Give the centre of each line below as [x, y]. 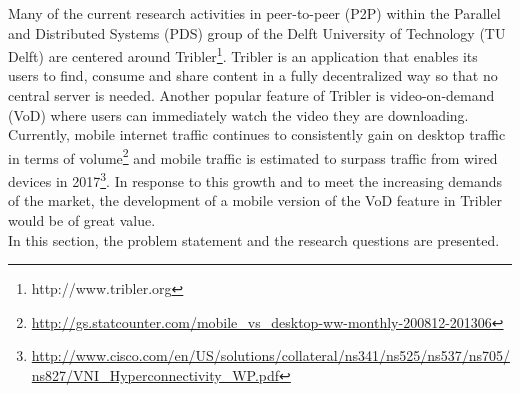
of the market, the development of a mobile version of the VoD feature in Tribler [255, 200]
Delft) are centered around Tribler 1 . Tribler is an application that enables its [243, 54]
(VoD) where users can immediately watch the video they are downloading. [238, 114]
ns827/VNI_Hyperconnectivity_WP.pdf [155, 374]
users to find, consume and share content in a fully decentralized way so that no [253, 75]
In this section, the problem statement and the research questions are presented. [254, 239]
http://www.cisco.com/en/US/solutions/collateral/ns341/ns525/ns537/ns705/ [270, 355]
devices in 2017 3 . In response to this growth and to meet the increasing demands [255, 179]
